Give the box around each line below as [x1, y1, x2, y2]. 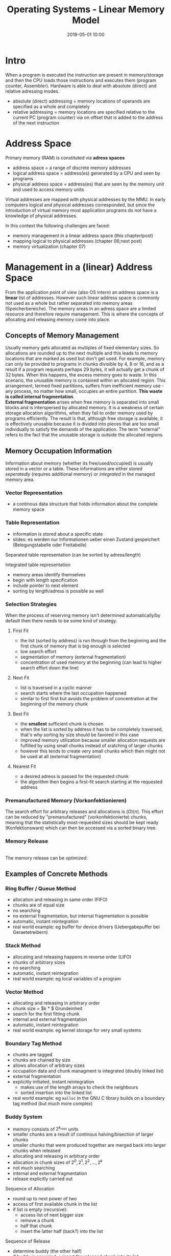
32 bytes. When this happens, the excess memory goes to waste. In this [5, 372, 157, 378]
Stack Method [5, 942, 41, 949]
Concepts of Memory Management [5, 331, 119, 340]
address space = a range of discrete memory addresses [12, 164, 131, 171]
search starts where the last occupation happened [20, 690, 127, 696]
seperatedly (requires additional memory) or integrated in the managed [5, 471, 155, 477]
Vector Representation [5, 489, 63, 496]
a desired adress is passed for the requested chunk [20, 773, 129, 780]
